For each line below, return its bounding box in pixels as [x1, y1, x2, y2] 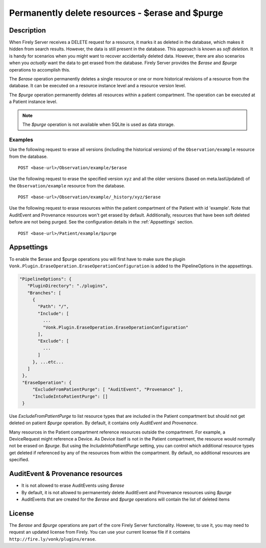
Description [9, 26, 46, 35]
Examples [9, 136, 33, 143]
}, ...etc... [32, 359, 64, 365]
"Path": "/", [37, 304, 69, 309]
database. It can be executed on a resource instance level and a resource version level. [9, 83, 186, 89]
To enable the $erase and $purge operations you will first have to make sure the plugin [9, 256, 186, 262]
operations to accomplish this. [9, 67, 71, 73]
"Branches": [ [27, 290, 62, 295]
